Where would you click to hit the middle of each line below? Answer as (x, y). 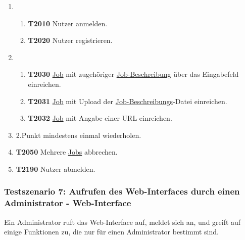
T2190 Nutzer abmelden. (56, 169)
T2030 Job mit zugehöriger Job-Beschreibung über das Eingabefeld (133, 74)
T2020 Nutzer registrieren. (70, 40)
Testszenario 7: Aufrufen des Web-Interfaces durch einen (122, 191)
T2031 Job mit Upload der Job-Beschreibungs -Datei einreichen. (128, 101)
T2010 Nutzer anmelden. (68, 23)
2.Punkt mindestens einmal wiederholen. (79, 135)
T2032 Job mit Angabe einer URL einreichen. (100, 118)
